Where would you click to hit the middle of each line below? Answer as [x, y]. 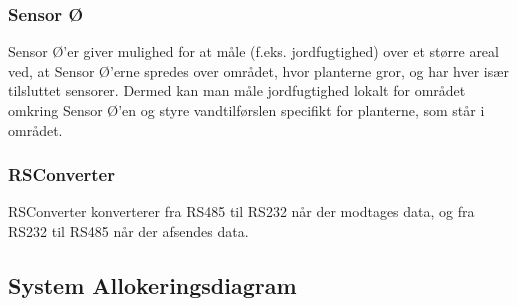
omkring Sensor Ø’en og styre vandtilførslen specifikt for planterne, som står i [246, 110]
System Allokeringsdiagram [152, 284]
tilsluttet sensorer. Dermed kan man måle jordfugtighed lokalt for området [237, 90]
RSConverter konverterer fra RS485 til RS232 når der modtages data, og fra [241, 211]
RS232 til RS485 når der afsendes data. [128, 231]
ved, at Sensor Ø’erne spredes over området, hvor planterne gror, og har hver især [258, 70]
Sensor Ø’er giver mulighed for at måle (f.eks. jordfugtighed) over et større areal [253, 51]
